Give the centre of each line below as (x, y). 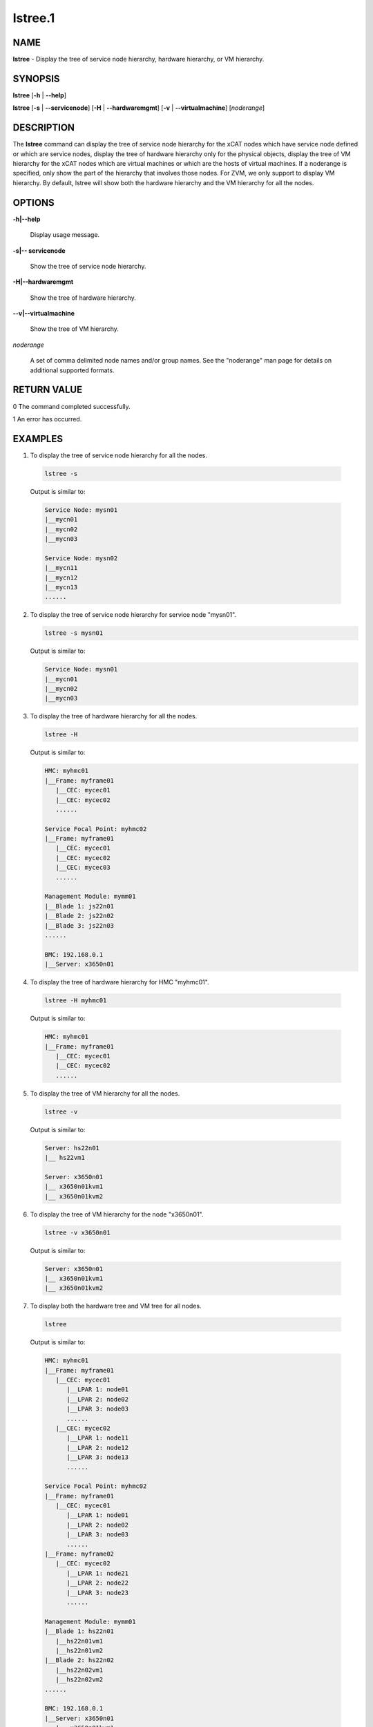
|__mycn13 (61, 587)
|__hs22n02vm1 (79, 1670)
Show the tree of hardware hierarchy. (83, 298)
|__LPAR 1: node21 (98, 1573)
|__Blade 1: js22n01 (79, 906)
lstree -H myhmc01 (76, 1001)
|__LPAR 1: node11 (98, 1438)
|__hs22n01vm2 (79, 1650)
